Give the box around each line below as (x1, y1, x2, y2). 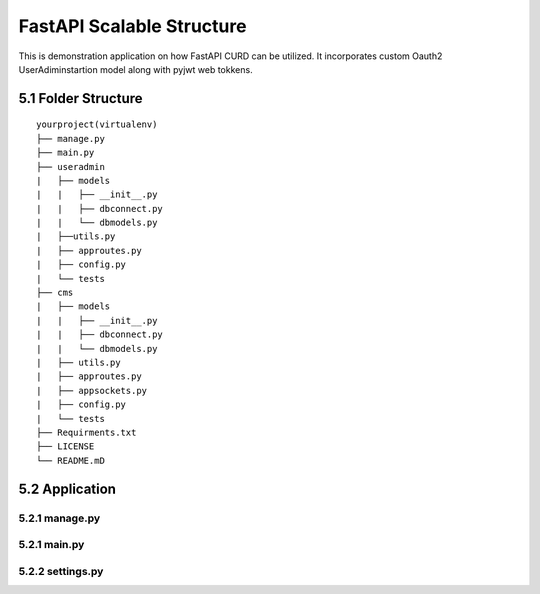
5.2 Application (18, 480, 117, 497)
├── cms (36, 287, 74, 299)
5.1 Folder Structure (18, 90, 144, 107)
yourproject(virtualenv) (36, 119, 158, 130)
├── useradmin (36, 161, 105, 172)
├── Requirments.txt (36, 426, 137, 438)
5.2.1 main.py (18, 538, 85, 552)
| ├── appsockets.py (36, 385, 148, 396)
